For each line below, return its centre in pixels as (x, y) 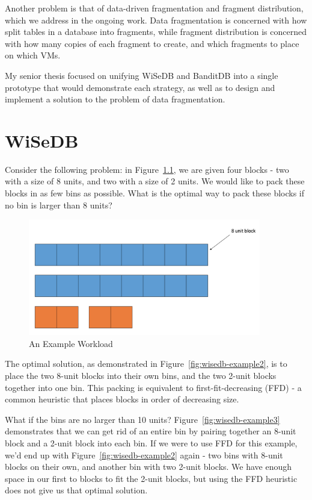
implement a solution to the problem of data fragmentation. (115, 99)
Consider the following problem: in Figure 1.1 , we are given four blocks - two (147, 169)
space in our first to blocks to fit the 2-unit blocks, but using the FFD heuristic (151, 478)
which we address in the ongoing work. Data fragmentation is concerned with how (156, 20)
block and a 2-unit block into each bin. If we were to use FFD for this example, (151, 443)
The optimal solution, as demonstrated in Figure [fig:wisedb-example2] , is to (146, 364)
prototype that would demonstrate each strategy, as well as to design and (140, 87)
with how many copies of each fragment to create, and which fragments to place (152, 43)
